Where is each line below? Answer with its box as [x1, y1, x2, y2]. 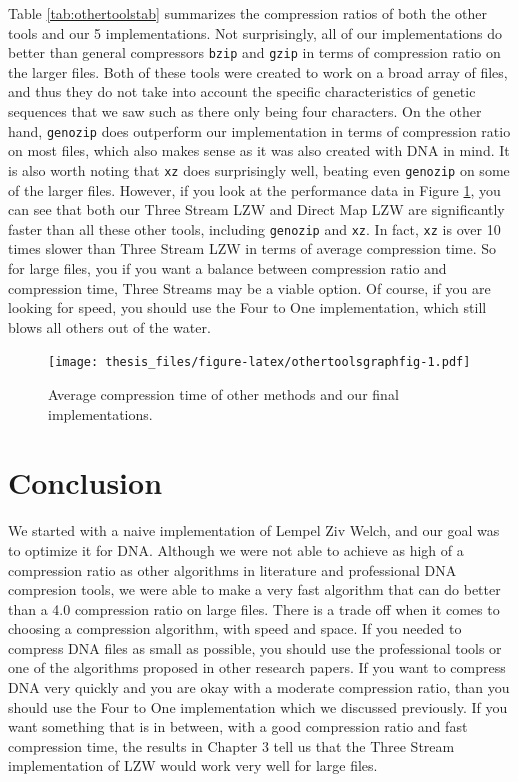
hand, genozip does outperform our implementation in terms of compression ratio [8, 120, 511, 141]
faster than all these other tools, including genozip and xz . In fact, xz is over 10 [8, 218, 501, 239]
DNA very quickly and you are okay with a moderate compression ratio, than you [8, 677, 510, 698]
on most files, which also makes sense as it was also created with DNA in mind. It [8, 140, 510, 161]
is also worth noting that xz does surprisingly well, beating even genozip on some [8, 159, 510, 180]
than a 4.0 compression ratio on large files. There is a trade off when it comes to [8, 598, 500, 619]
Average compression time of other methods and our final [48, 384, 399, 404]
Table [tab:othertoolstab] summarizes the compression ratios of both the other [8, 3, 488, 23]
